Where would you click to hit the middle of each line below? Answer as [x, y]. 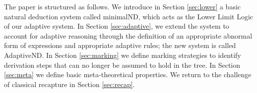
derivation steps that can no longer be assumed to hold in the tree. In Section [122, 65]
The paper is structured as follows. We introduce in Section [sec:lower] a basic [123, 6]
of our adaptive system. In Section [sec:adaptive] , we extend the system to [117, 26]
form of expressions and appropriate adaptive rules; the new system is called [120, 45]
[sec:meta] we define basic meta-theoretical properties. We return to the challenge [128, 74]
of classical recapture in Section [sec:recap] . [69, 84]
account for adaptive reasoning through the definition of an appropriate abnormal [128, 35]
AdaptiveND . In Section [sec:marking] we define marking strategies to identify [123, 55]
